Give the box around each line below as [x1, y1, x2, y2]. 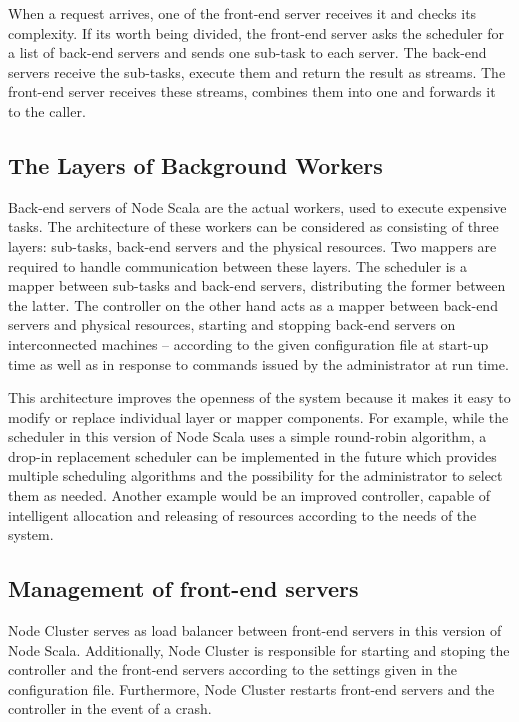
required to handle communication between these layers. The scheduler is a [8, 255, 467, 276]
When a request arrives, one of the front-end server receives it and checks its [8, 3, 477, 23]
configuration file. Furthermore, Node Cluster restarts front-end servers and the [8, 678, 495, 699]
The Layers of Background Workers [8, 149, 383, 180]
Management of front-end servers [8, 573, 359, 604]
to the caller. [8, 100, 86, 121]
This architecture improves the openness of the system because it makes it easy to [8, 387, 511, 408]
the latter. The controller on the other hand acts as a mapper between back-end [8, 294, 498, 315]
